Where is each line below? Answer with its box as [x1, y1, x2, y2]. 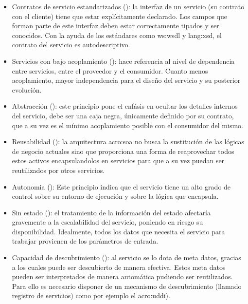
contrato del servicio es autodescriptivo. [12, 39, 130, 50]
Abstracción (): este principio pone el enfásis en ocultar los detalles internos [12, 101, 238, 111]
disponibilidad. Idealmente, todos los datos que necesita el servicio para [12, 226, 225, 236]
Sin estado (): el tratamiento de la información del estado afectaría [12, 207, 211, 217]
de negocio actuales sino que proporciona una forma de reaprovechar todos [12, 146, 234, 156]
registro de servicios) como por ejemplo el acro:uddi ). [12, 290, 170, 301]
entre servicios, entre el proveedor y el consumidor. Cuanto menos [12, 65, 208, 76]
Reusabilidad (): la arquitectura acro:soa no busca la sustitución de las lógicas [12, 136, 245, 147]
